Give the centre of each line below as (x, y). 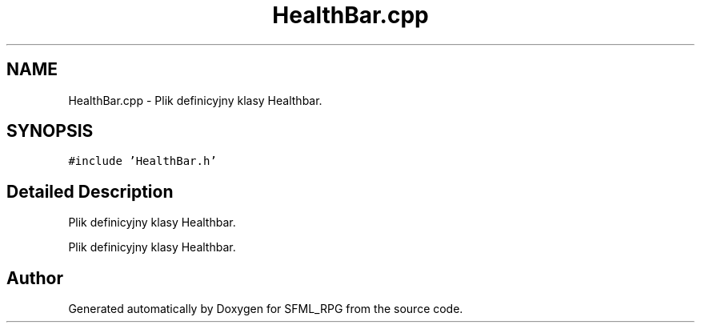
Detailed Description (90, 191)
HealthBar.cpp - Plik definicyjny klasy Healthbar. (195, 100)
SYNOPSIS (50, 131)
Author (35, 278)
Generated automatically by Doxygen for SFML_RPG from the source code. (266, 309)
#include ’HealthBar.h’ (142, 161)
